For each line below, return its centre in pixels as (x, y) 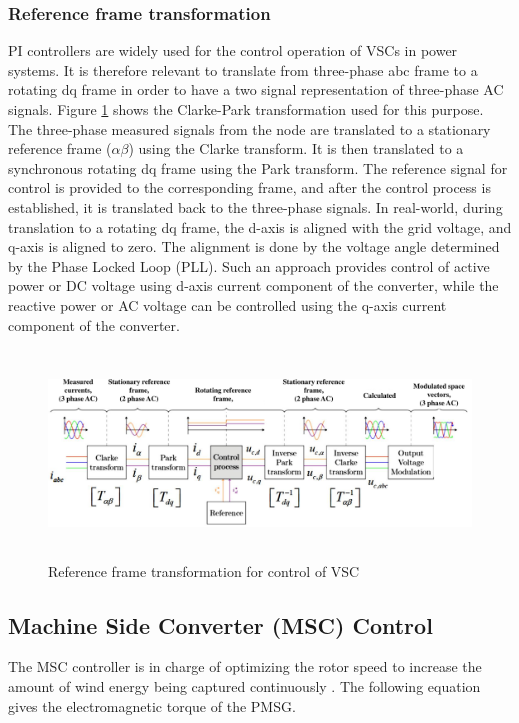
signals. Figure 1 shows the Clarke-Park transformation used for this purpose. (246, 109)
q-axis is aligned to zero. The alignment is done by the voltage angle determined (254, 246)
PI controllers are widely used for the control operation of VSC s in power (233, 50)
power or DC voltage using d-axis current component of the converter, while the (253, 285)
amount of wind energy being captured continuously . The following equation (244, 685)
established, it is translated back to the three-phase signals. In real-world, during (255, 206)
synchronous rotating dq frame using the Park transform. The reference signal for (258, 167)
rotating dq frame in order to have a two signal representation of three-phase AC (256, 89)
